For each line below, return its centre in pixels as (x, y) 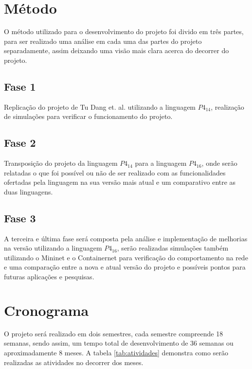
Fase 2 (20, 143)
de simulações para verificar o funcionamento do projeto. (88, 116)
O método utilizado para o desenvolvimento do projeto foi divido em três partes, (124, 31)
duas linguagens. (28, 191)
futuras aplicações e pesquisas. (49, 277)
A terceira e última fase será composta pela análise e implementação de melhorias (126, 238)
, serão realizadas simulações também (173, 248)
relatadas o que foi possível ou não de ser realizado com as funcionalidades (115, 172)
